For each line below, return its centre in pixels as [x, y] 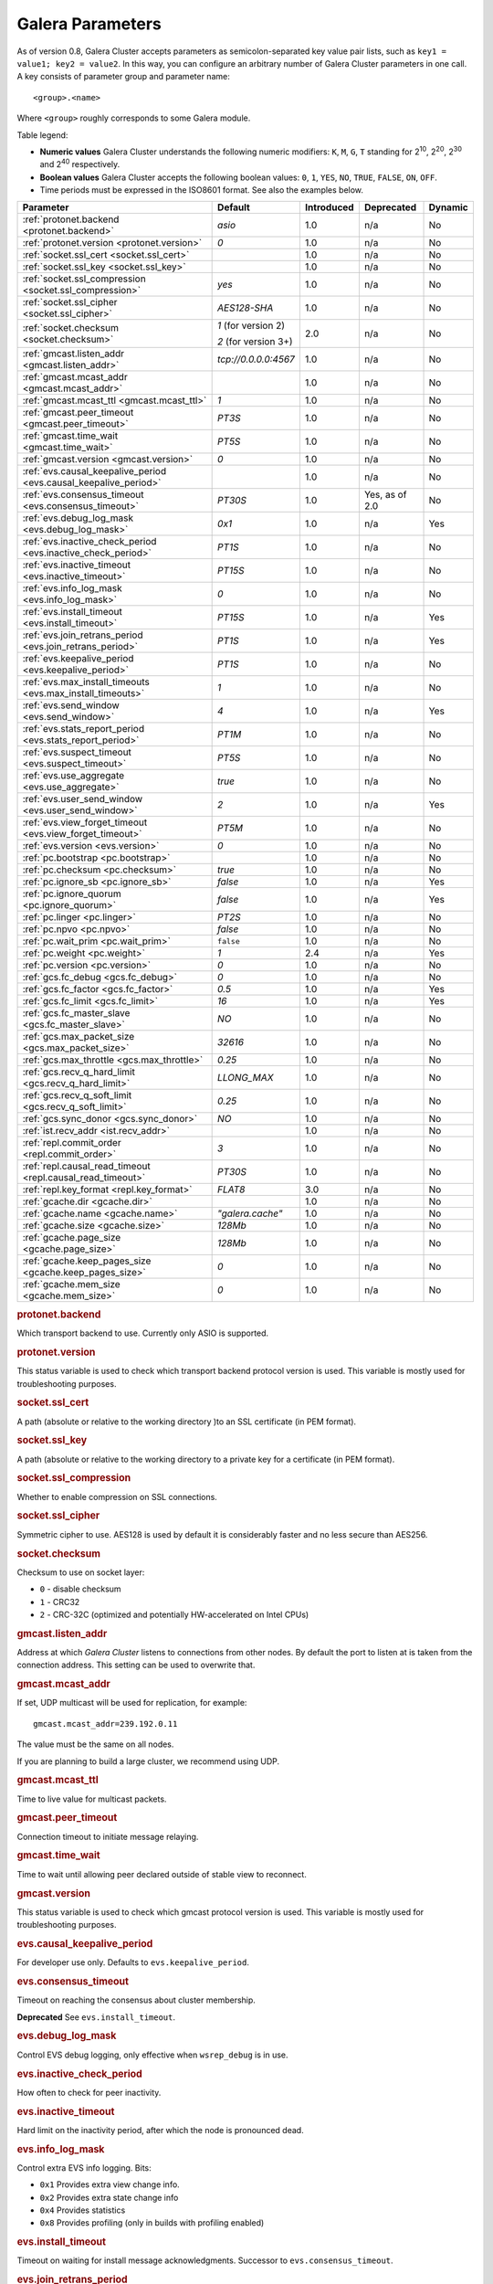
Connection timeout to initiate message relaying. [108, 1836]
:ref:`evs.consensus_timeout [83, 495]
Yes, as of [385, 495]
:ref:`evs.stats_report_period [84, 729]
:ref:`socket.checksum [70, 328]
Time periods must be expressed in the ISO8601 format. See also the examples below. [202, 190]
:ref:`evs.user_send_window [83, 799]
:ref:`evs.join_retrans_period [83, 635]
